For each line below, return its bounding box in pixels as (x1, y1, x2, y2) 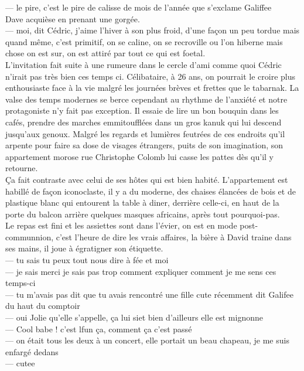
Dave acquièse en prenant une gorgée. (5, 12, 140, 25)
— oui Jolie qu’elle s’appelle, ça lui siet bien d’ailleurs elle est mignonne (5, 311, 263, 324)
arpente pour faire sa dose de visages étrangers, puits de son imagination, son (5, 139, 283, 151)
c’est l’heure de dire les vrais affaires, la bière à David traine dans (56, 230, 292, 243)
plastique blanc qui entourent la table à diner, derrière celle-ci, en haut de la (5, 196, 279, 209)
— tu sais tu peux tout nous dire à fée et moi (5, 254, 169, 266)
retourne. (5, 162, 38, 174)
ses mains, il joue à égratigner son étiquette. (5, 242, 163, 254)
